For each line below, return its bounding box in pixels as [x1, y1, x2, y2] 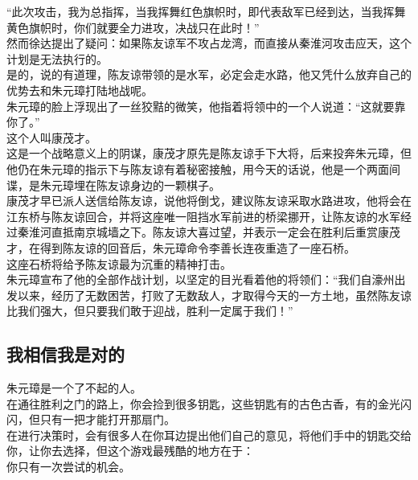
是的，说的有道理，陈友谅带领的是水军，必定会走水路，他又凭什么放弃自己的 [6, 66, 412, 83]
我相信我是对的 [6, 342, 125, 367]
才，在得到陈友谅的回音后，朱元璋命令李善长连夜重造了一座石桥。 [6, 239, 355, 256]
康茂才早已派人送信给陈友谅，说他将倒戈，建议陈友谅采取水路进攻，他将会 [6, 192, 400, 209]
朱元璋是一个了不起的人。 [6, 379, 141, 396]
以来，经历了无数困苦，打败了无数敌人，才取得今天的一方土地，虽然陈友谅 [17, 286, 412, 303]
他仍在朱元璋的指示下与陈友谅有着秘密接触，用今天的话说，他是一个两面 [6, 160, 389, 177]
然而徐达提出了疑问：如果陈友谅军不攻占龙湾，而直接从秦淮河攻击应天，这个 [6, 35, 412, 51]
